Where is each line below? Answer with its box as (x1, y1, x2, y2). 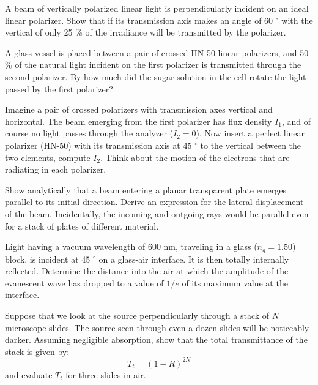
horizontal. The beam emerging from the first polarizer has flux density (5, 114, 272, 127)
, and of (281, 114, 311, 127)
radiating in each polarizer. (5, 163, 106, 176)
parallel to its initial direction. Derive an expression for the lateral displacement (5, 195, 304, 208)
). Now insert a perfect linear (196, 127, 305, 140)
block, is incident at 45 (5, 252, 91, 265)
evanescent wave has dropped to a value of (5, 276, 164, 289)
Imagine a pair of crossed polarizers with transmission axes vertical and (5, 103, 273, 116)
